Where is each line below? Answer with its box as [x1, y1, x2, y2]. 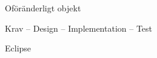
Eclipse [5, 42, 32, 54]
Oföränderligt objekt [5, 2, 81, 14]
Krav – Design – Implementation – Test [5, 22, 153, 34]
